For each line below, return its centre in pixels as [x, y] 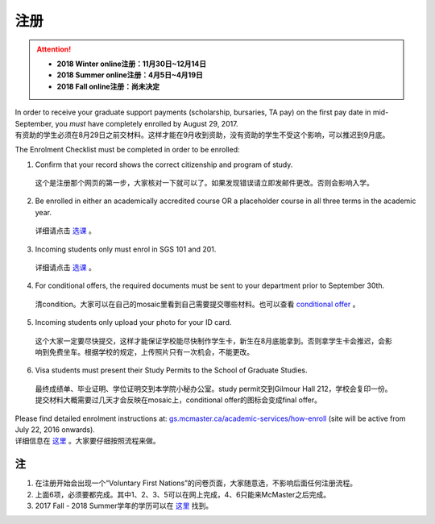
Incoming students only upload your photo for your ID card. [133, 322]
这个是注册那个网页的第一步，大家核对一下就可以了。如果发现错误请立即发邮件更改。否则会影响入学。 [204, 183]
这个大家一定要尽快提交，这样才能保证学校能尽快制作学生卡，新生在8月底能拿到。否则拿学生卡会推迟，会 [210, 341]
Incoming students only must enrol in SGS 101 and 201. [126, 249]
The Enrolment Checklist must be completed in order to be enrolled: [128, 150]
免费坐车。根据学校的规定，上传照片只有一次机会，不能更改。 [151, 351]
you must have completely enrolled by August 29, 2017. [147, 123]
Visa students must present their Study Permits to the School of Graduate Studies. [171, 370]
